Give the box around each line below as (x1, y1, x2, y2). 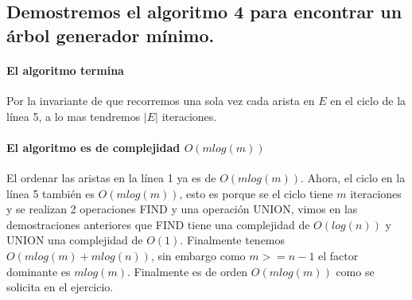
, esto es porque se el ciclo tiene (179, 185, 333, 201)
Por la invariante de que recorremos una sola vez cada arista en (6, 92, 315, 108)
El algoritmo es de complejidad (6, 138, 181, 155)
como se (336, 263, 375, 279)
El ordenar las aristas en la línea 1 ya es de (6, 169, 216, 185)
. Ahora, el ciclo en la (301, 169, 406, 185)
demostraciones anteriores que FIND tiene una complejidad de (6, 216, 310, 232)
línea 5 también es (6, 185, 95, 201)
